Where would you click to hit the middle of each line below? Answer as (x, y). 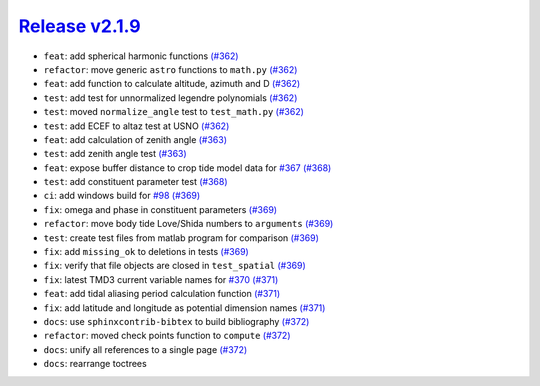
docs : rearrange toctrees (95, 364)
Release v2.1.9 (80, 26)
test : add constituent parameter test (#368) (135, 182)
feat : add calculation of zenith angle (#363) (135, 139)
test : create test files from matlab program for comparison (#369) (181, 237)
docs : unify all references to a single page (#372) (145, 349)
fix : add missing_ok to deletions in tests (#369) (146, 252)
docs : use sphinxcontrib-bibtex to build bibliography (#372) (176, 321)
